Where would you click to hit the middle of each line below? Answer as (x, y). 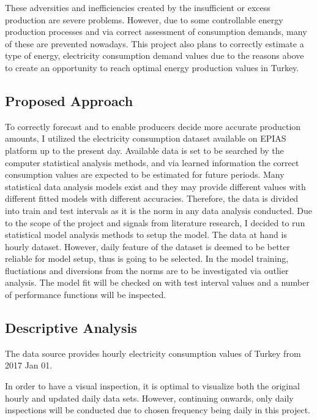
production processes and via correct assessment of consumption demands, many (156, 32)
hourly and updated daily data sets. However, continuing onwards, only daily (149, 398)
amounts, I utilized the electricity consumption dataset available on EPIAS (146, 138)
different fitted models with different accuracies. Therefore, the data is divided (152, 198)
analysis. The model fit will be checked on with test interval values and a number (157, 282)
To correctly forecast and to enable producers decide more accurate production (153, 126)
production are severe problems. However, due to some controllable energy (144, 19)
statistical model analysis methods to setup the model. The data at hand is (146, 235)
